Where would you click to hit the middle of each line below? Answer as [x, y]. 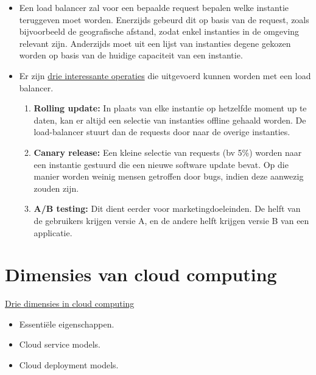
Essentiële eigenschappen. [67, 324]
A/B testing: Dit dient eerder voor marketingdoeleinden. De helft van [167, 209]
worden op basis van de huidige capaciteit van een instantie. [131, 55]
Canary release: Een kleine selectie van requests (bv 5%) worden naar [168, 152]
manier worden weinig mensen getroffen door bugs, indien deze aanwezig [169, 176]
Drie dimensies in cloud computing [70, 303]
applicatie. [53, 232]
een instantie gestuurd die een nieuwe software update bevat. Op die [161, 164]
